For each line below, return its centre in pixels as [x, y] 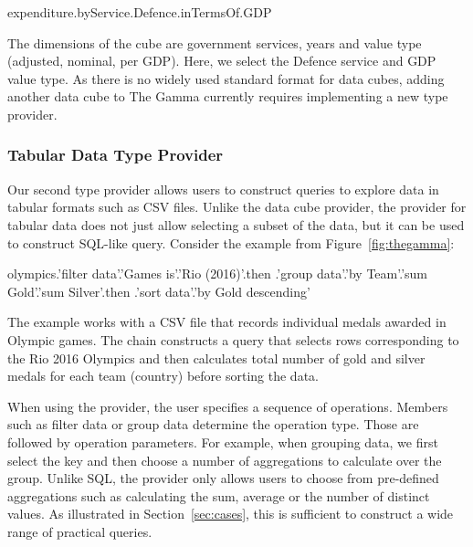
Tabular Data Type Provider [116, 155]
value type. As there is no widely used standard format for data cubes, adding [226, 78]
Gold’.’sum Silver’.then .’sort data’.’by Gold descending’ [159, 291]
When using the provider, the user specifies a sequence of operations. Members [228, 406]
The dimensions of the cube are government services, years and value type [215, 42]
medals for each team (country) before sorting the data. [163, 376]
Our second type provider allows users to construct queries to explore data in [223, 189]
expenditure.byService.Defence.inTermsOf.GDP [140, 12]
